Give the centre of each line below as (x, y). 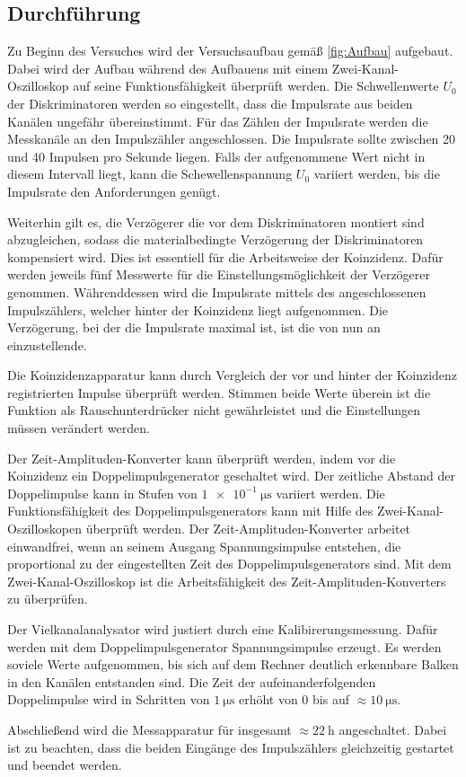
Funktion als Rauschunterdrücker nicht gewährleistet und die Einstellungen (214, 410)
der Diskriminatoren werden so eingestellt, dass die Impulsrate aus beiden (210, 103)
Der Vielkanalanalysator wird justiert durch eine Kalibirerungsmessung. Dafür (223, 629)
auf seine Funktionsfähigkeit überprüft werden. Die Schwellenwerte (256, 86)
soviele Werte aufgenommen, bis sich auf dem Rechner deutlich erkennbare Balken (233, 664)
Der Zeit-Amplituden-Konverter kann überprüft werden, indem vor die (202, 458)
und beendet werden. (65, 765)
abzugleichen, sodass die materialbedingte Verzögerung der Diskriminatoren (215, 239)
